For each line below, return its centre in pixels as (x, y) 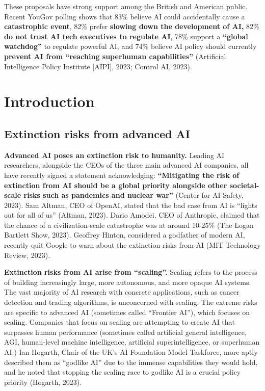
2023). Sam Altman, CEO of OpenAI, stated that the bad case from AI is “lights (131, 205)
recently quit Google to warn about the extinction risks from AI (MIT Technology (132, 245)
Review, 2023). (27, 255)
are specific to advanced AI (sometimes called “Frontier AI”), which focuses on (127, 312)
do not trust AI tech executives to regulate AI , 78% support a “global (126, 36)
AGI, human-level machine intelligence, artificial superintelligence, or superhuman (132, 342)
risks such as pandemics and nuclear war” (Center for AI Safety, (134, 195)
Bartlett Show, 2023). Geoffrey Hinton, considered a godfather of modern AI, (125, 235)
